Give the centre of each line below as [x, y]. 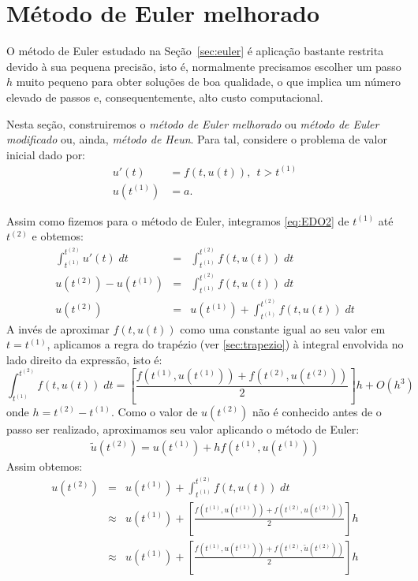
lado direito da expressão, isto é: [84, 360]
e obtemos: [58, 236]
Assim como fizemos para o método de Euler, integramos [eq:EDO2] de [178, 220]
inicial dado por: [46, 154]
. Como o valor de [155, 411]
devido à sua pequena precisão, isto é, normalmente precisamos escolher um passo [204, 66]
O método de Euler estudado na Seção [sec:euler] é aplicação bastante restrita [195, 51]
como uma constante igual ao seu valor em [283, 328]
